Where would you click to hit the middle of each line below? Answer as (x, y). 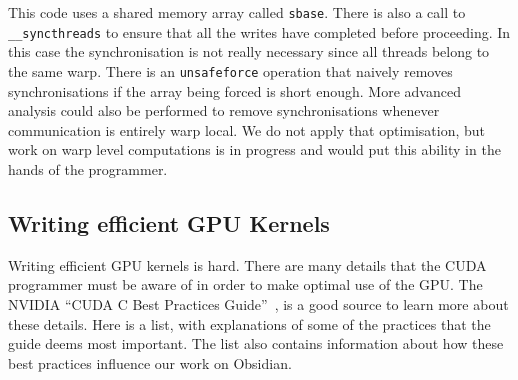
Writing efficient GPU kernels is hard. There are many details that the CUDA (247, 264)
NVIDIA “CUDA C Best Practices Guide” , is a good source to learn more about (258, 303)
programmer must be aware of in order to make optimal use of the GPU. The (245, 284)
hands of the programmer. (88, 168)
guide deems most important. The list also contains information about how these (256, 343)
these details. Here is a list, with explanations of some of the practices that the (249, 323)
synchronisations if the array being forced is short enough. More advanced (234, 90)
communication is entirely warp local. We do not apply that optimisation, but (247, 129)
